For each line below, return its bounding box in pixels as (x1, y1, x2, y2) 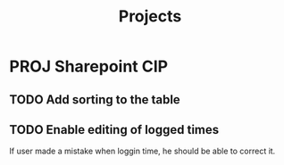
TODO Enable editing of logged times (9, 122, 220, 137)
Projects (118, 6, 182, 27)
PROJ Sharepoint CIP (9, 56, 168, 77)
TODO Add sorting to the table (9, 92, 180, 107)
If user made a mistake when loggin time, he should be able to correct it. (9, 145, 276, 157)
